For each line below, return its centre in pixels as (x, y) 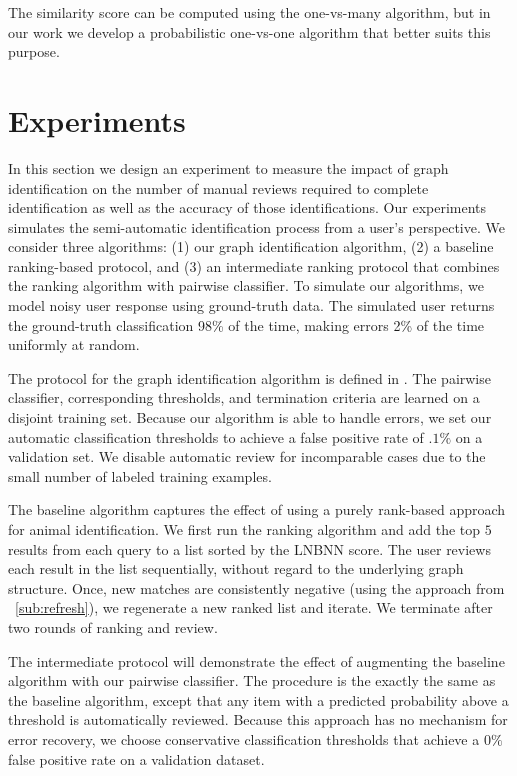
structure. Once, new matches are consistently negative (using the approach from (256, 587)
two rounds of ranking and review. (113, 626)
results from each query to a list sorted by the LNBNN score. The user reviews (249, 548)
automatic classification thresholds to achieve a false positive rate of (216, 436)
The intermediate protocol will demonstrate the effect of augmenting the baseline (256, 660)
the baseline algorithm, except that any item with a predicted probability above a (258, 699)
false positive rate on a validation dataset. (136, 758)
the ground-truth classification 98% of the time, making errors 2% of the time (246, 324)
